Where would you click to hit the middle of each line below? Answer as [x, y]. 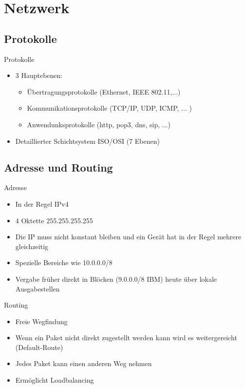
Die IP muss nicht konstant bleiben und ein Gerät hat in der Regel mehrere [128, 237]
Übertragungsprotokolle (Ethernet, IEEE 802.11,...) [104, 91]
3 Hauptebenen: [39, 75]
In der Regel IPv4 [42, 204]
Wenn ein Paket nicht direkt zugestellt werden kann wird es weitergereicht [126, 338]
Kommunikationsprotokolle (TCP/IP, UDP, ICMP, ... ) [109, 108]
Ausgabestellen [38, 288]
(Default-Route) [39, 347]
